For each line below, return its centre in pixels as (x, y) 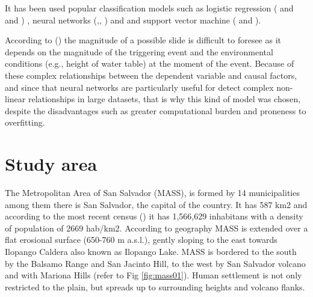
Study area (51, 164)
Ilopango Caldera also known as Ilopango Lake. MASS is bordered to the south (151, 252)
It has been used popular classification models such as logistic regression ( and (149, 8)
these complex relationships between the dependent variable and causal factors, (151, 75)
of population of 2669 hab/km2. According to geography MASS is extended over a (156, 228)
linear (15, 99)
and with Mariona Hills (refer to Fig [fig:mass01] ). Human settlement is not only (153, 275)
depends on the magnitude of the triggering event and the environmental (139, 51)
